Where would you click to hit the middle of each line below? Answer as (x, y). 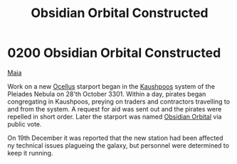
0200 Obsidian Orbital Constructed (114, 53)
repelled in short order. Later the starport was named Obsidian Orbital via (115, 116)
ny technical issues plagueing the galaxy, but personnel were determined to (118, 145)
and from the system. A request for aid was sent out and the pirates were (115, 109)
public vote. (25, 124)
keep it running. (30, 153)
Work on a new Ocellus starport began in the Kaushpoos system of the (111, 86)
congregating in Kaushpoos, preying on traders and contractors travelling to (118, 102)
